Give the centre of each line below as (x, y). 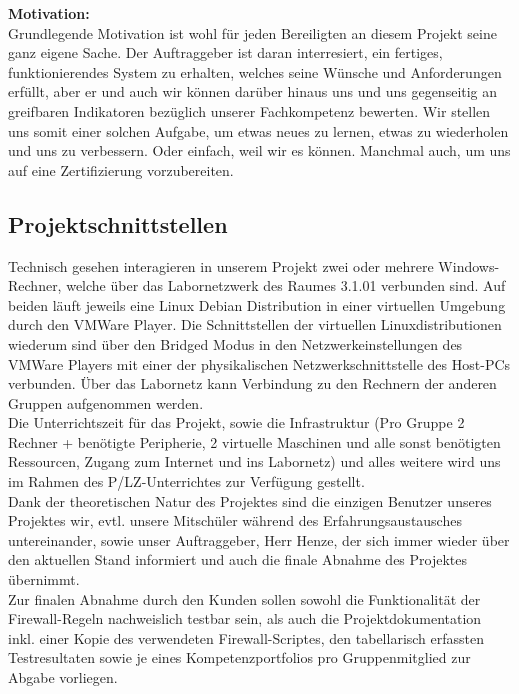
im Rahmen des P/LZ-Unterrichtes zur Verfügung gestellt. (186, 481)
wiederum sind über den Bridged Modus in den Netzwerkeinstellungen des (235, 343)
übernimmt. (44, 579)
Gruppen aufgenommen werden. (106, 402)
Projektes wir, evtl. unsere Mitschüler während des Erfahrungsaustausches (235, 520)
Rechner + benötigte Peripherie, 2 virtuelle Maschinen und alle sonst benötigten (254, 441)
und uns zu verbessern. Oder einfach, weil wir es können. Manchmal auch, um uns (259, 150)
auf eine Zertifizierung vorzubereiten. (121, 169)
